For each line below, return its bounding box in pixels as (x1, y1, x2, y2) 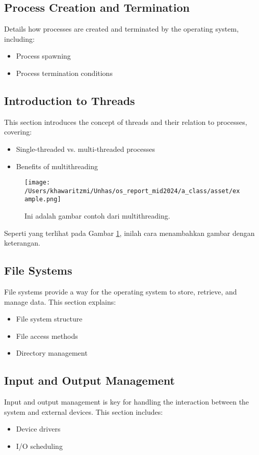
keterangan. (4, 237, 40, 248)
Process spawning (16, 50, 71, 61)
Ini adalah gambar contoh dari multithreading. (24, 210, 170, 221)
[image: (24, 179, 50, 186)
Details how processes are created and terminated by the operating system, (4, 23, 239, 34)
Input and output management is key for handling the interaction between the (4, 396, 249, 407)
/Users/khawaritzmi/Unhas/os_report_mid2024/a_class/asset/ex (24, 187, 240, 195)
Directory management (16, 347, 88, 358)
